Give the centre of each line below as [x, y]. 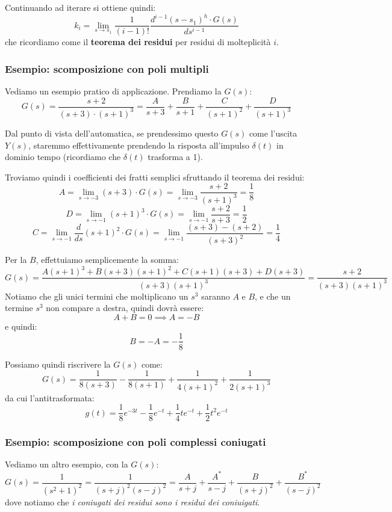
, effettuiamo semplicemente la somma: [107, 260]
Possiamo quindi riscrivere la [58, 364]
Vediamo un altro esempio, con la [67, 464]
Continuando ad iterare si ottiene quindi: [80, 7]
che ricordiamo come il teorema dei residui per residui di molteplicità [138, 42]
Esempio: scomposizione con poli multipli [107, 68]
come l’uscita [273, 133]
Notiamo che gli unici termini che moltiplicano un [97, 296]
